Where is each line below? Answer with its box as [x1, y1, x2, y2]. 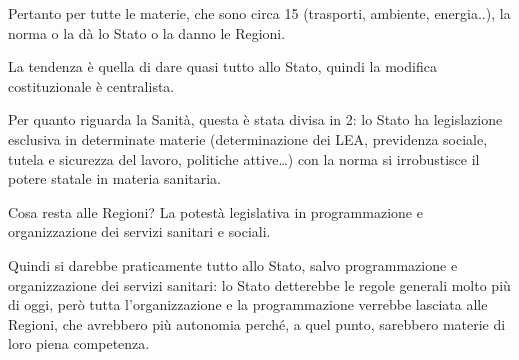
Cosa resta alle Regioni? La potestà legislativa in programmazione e [8, 201, 423, 222]
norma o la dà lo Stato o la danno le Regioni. [8, 22, 286, 43]
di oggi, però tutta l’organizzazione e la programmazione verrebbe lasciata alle [8, 294, 488, 315]
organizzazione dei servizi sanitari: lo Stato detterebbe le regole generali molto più [8, 274, 511, 295]
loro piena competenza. [8, 333, 150, 354]
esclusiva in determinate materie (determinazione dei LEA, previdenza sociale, [8, 128, 488, 149]
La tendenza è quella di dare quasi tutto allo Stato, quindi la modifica [8, 56, 437, 77]
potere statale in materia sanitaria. [8, 168, 221, 189]
